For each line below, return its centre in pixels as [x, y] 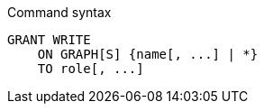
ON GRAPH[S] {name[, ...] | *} [148, 54]
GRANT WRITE [49, 40]
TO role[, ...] [91, 69]
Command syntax [59, 12]
